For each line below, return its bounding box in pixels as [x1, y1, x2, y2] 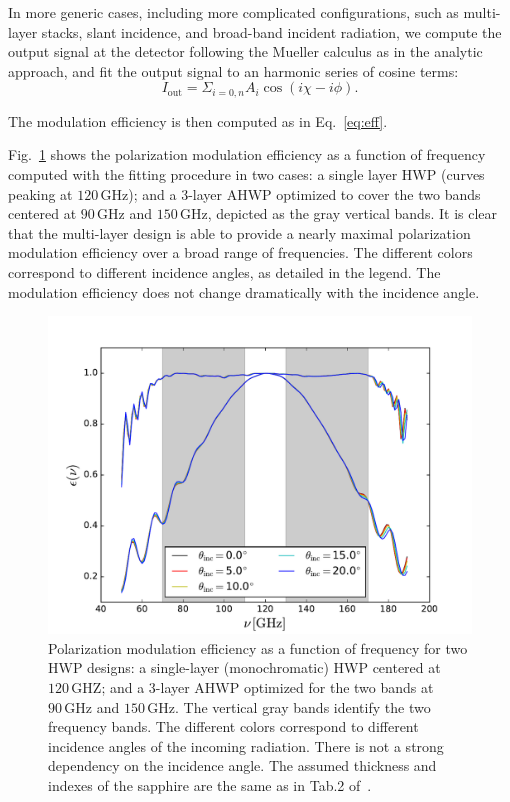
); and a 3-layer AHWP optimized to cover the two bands [128, 183, 481, 204]
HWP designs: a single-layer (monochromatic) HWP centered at [48, 657, 441, 678]
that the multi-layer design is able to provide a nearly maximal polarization [8, 222, 471, 243]
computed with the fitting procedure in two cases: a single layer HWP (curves [8, 164, 485, 185]
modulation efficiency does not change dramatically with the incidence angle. [8, 281, 480, 302]
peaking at [8, 183, 73, 204]
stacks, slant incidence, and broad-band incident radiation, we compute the [41, 21, 502, 42]
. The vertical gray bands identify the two [175, 696, 431, 717]
